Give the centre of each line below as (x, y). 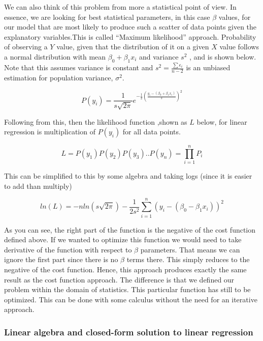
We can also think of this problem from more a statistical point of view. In (120, 7)
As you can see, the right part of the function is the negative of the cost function (130, 229)
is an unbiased (208, 67)
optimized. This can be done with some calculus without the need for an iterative (131, 299)
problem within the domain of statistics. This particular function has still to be (127, 289)
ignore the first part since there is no (61, 259)
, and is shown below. (223, 56)
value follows (239, 47)
